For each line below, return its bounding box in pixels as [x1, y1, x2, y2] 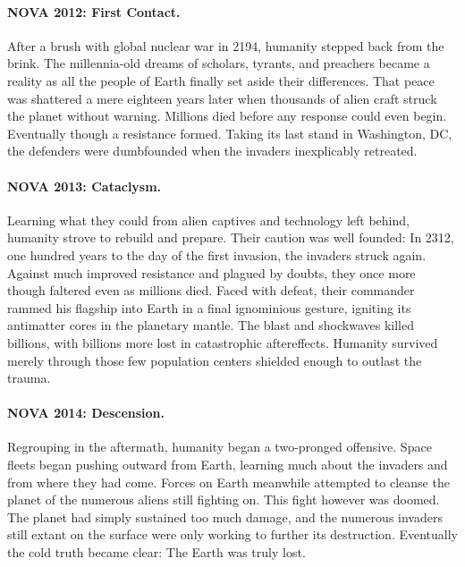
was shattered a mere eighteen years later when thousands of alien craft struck [7, 89, 437, 107]
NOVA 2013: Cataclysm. [7, 176, 162, 195]
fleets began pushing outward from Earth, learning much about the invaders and [7, 455, 448, 474]
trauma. [7, 368, 51, 387]
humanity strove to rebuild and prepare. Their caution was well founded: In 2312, [7, 228, 454, 247]
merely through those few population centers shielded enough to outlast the [7, 351, 422, 369]
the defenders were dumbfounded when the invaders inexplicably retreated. [7, 141, 418, 160]
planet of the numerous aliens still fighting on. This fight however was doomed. [7, 490, 440, 509]
